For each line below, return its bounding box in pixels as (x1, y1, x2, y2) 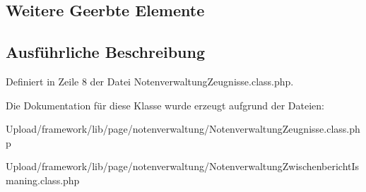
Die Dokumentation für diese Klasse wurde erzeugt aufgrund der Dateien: (6, 97, 324, 112)
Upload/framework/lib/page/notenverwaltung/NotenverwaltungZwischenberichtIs (6, 159, 360, 174)
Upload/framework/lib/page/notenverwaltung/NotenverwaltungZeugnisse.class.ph (6, 121, 360, 136)
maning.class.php (6, 172, 80, 187)
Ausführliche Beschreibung (6, 41, 205, 63)
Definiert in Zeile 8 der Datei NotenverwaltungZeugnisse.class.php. (6, 73, 294, 88)
